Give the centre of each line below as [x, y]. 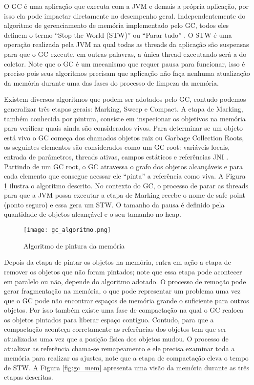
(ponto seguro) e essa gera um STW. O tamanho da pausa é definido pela [114, 204]
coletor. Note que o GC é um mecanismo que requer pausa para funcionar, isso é [125, 63]
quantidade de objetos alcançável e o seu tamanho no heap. [93, 214]
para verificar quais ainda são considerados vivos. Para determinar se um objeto [123, 128]
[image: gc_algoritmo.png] [67, 230]
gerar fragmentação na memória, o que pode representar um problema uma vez [122, 291]
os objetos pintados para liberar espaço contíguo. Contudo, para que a [109, 319]
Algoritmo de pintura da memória [74, 245]
